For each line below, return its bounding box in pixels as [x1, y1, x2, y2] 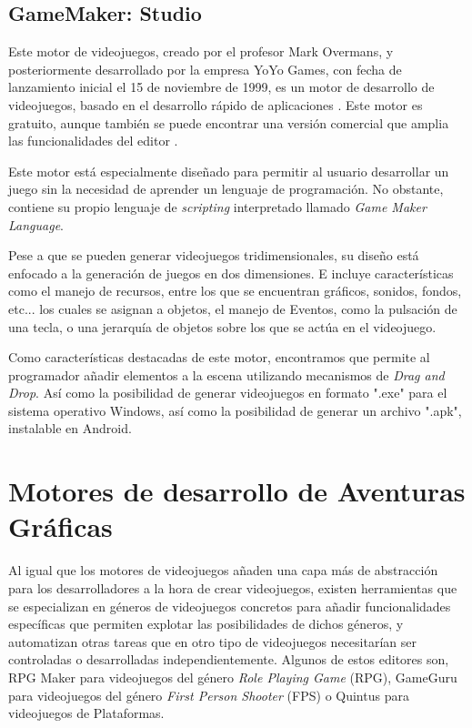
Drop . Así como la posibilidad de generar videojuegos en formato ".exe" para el [8, 383, 447, 402]
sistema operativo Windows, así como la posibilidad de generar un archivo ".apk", [8, 400, 462, 420]
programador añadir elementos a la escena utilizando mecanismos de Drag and [8, 365, 445, 384]
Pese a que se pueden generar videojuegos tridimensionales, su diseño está [8, 246, 419, 265]
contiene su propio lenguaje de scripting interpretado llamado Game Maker [8, 197, 427, 216]
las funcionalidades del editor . [8, 131, 178, 150]
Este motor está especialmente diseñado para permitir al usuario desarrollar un [8, 161, 449, 180]
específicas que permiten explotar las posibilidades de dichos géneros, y [8, 614, 404, 633]
